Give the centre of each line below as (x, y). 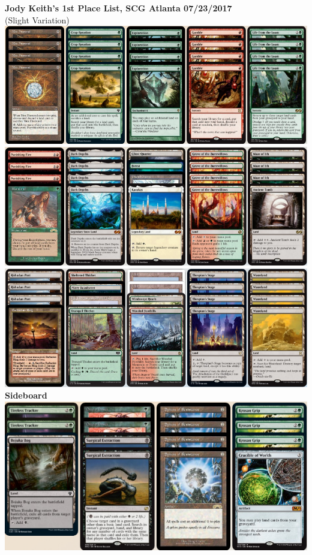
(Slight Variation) (37, 19)
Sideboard (26, 395)
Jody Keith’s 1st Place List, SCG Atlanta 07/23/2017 (118, 8)
